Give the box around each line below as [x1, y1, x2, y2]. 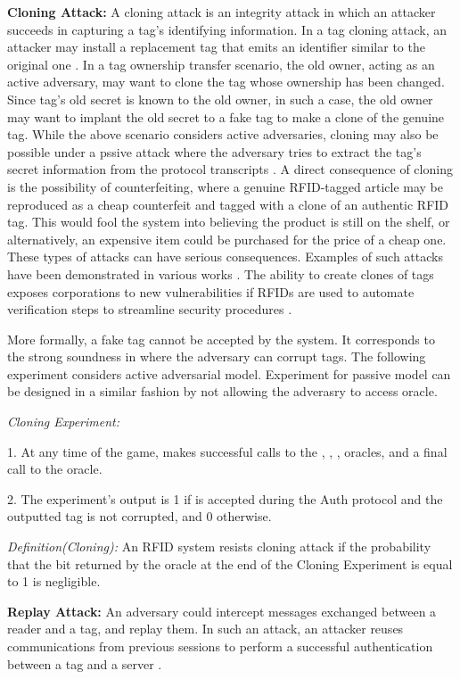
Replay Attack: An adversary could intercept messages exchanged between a [7, 601, 437, 620]
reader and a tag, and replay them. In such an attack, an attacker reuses [7, 619, 404, 638]
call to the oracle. [7, 460, 103, 478]
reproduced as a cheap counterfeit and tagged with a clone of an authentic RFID [7, 195, 449, 213]
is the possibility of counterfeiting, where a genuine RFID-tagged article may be [7, 177, 443, 195]
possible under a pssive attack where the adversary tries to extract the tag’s [7, 142, 422, 161]
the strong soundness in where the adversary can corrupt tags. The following [7, 347, 426, 366]
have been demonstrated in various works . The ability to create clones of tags [7, 264, 434, 283]
